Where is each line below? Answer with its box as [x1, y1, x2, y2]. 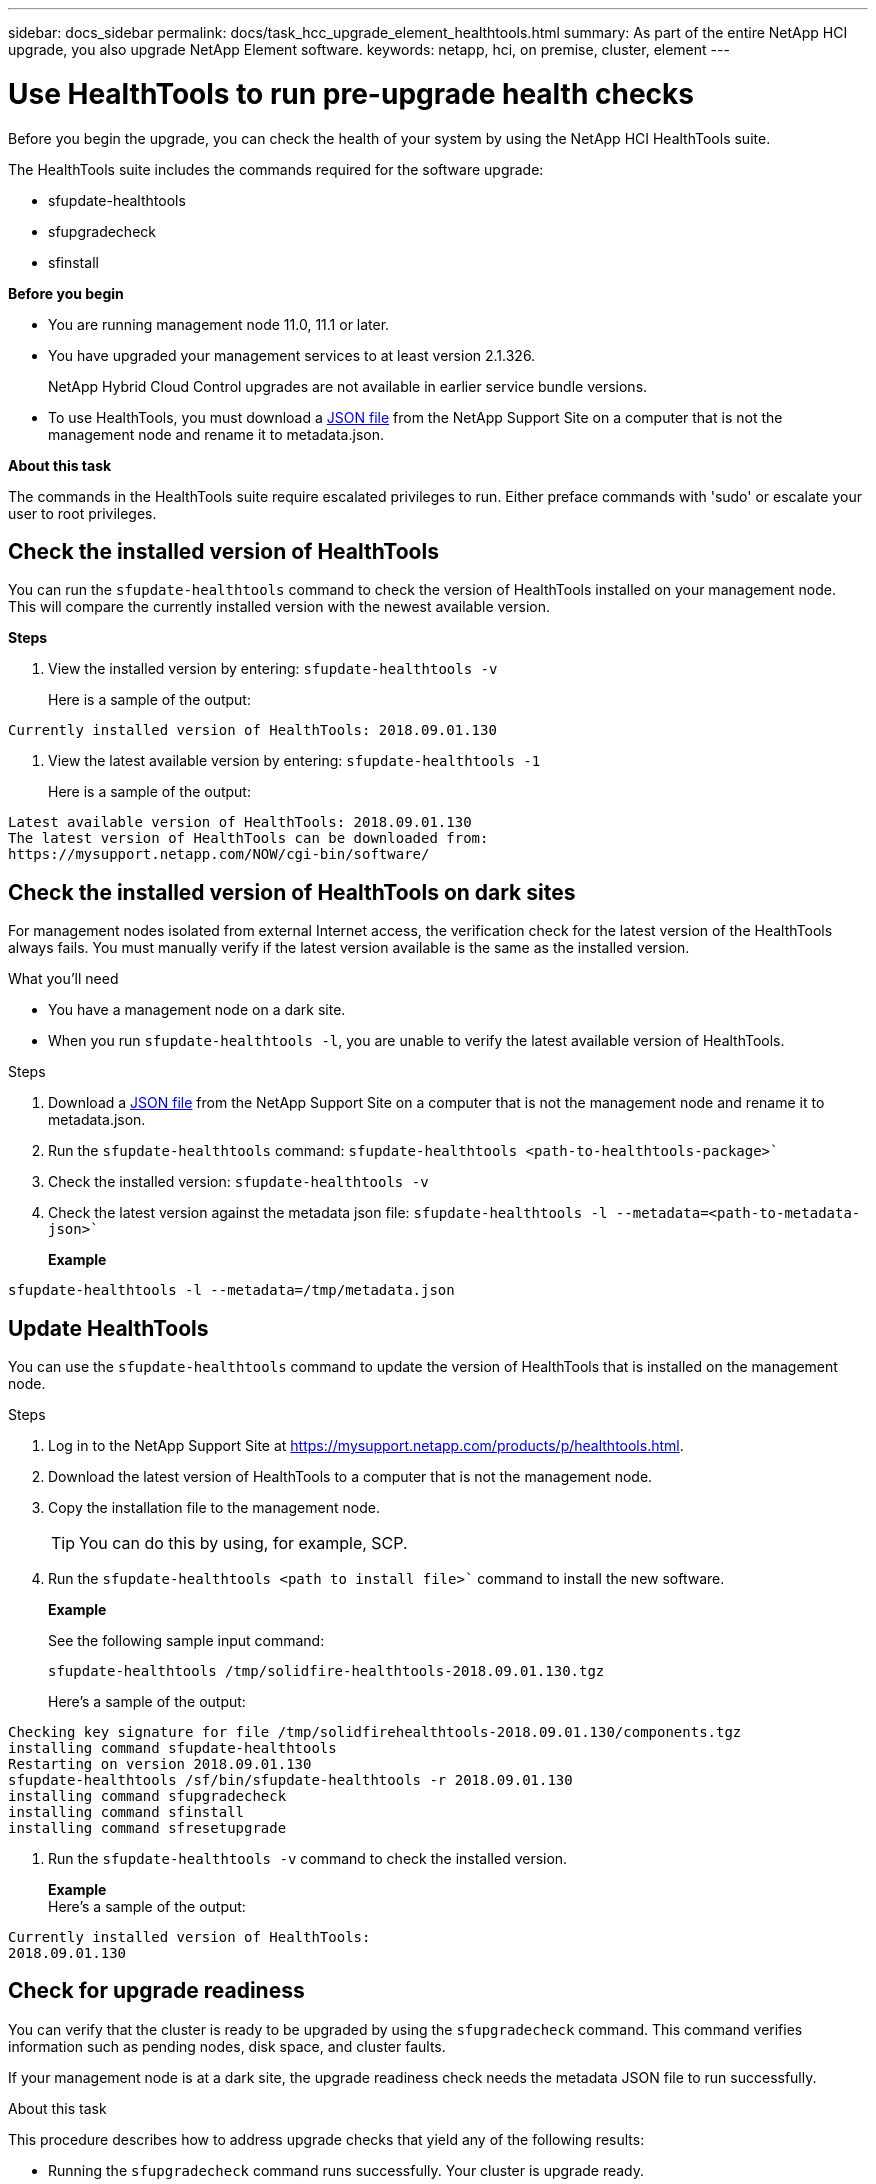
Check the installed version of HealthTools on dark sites [8, 879, 576, 905]
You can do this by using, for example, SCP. [79, 1533, 408, 1554]
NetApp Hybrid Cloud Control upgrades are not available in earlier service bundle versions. [48, 377, 648, 395]
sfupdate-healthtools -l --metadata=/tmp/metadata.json [8, 1282, 455, 1299]
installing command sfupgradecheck [8, 1788, 287, 1805]
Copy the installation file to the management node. [48, 1499, 380, 1517]
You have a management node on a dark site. [48, 1001, 346, 1019]
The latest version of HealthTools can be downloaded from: [8, 830, 489, 847]
